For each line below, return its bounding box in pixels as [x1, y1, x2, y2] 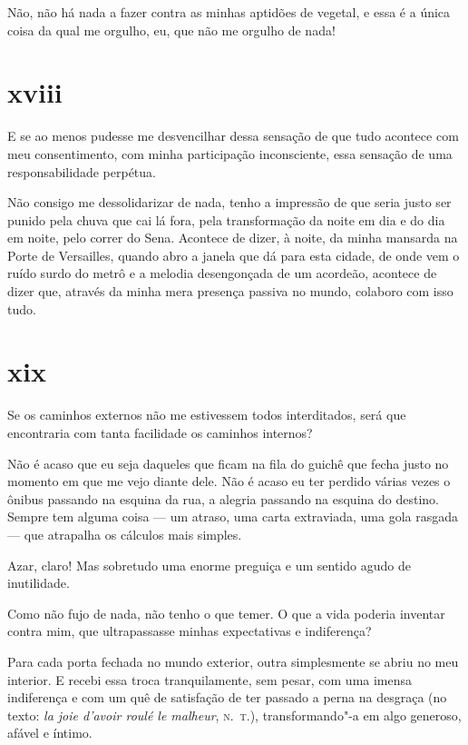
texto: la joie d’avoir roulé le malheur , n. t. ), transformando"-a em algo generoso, [7, 705, 462, 724]
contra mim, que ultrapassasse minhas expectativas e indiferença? [7, 621, 372, 641]
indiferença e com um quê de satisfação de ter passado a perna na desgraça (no [7, 688, 447, 707]
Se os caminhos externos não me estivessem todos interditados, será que [7, 405, 406, 424]
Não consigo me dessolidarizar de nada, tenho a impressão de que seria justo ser [7, 193, 452, 212]
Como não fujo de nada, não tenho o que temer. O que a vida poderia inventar [7, 603, 445, 622]
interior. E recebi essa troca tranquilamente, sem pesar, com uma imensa [7, 670, 413, 689]
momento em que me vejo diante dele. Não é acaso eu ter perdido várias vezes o [7, 472, 451, 491]
